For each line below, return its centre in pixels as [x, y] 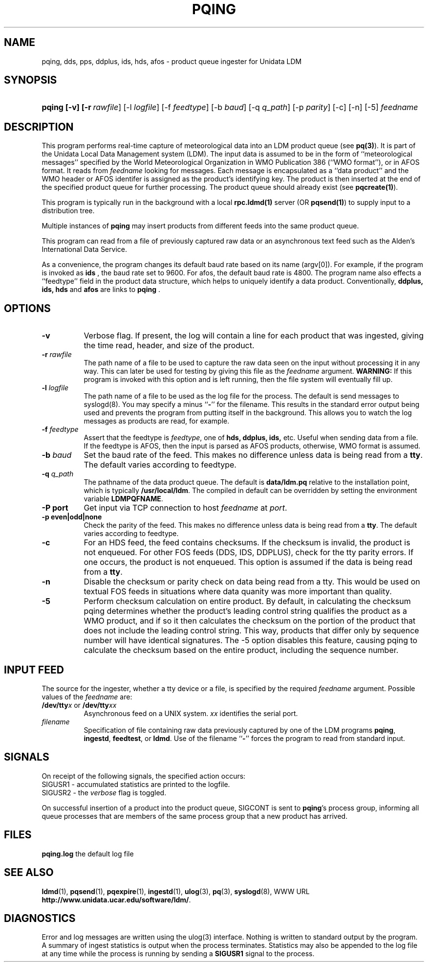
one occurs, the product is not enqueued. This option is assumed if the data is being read [248, 562]
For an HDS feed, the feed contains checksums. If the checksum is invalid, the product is [247, 543]
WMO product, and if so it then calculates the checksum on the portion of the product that [250, 621]
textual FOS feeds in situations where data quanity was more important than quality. [238, 592]
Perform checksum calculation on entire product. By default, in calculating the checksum [247, 601]
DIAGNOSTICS [40, 918]
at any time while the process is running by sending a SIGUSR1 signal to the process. [178, 954]
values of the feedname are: [87, 696]
